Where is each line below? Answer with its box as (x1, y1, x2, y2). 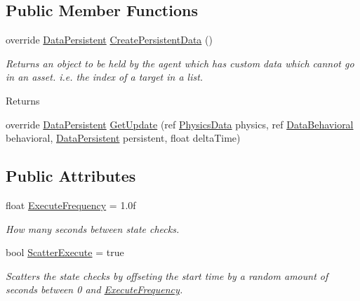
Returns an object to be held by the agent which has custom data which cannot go (6, 55, 354, 70)
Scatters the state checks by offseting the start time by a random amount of (6, 268, 328, 283)
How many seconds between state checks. (6, 221, 180, 236)
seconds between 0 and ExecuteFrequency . (6, 282, 183, 297)
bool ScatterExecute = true (6, 245, 124, 260)
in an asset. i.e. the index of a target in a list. (6, 69, 204, 84)
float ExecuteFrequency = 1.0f (6, 197, 136, 212)
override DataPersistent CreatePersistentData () (6, 32, 213, 47)
